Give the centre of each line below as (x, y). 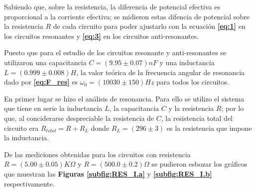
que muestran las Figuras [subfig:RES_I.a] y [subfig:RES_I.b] (108, 173)
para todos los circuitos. (193, 82)
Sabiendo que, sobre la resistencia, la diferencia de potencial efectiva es (112, 6)
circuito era (21, 128)
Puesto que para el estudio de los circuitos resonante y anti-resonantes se (115, 52)
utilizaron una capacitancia (45, 62)
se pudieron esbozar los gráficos (199, 164)
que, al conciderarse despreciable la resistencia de (79, 118)
